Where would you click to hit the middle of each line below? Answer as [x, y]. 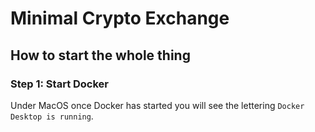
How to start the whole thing [100, 55]
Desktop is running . [52, 116]
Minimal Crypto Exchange [120, 18]
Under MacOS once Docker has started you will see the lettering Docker [157, 105]
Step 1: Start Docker [59, 84]
